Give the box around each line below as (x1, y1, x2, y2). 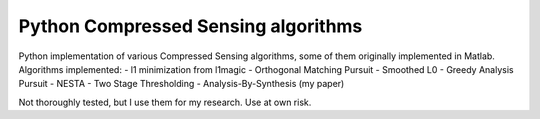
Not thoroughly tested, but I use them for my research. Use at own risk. (18, 96, 312, 108)
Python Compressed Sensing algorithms (18, 15, 363, 37)
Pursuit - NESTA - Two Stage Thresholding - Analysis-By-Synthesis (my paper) (18, 78, 345, 90)
